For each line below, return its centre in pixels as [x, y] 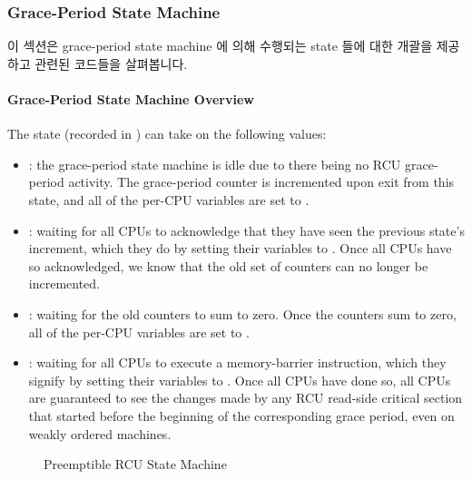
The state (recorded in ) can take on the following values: [167, 134]
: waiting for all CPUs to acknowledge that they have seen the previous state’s [246, 230]
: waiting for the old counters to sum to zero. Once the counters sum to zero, [242, 313]
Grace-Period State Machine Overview [131, 99]
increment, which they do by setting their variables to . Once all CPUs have [240, 248]
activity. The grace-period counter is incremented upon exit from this [261, 182]
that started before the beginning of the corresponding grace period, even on [241, 415]
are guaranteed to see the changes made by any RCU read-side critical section [246, 398]
